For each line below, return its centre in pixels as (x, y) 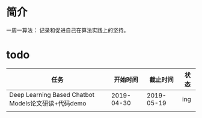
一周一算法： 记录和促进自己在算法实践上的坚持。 (68, 30)
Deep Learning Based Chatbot (52, 95)
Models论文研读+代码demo (48, 103)
